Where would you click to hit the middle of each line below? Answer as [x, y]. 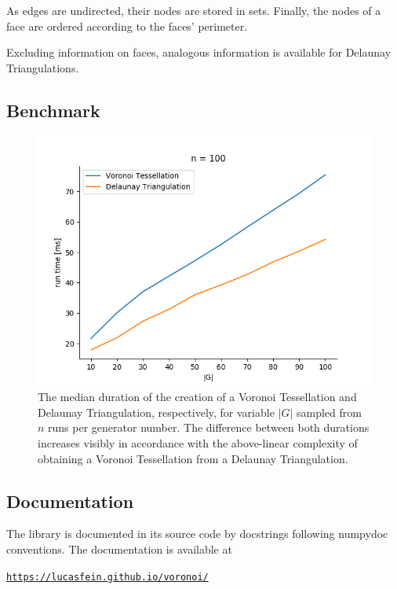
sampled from [329, 412]
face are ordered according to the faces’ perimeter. [127, 26]
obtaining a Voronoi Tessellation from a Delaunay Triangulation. [193, 458]
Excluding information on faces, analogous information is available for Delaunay [199, 52]
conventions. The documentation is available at [119, 549]
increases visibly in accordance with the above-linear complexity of [198, 442]
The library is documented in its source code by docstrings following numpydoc [197, 534]
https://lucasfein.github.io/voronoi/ [107, 577]
